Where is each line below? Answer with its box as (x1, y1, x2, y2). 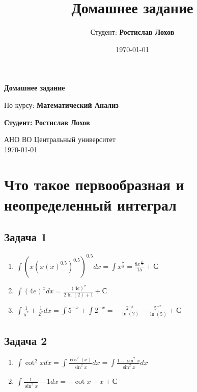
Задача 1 (4, 229, 47, 245)
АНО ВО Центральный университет (4, 134, 116, 145)
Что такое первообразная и (4, 174, 184, 195)
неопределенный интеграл (4, 194, 177, 215)
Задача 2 (4, 332, 47, 348)
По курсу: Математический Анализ (4, 99, 119, 110)
